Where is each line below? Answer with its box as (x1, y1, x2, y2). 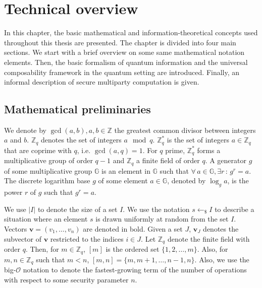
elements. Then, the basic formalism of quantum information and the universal (4, 56, 248, 67)
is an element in (101, 165, 150, 176)
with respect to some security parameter (4, 274, 129, 284)
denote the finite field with (167, 233, 250, 244)
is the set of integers (167, 134, 229, 145)
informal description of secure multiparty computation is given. (4, 77, 199, 87)
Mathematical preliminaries (4, 101, 151, 117)
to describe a (215, 203, 254, 214)
